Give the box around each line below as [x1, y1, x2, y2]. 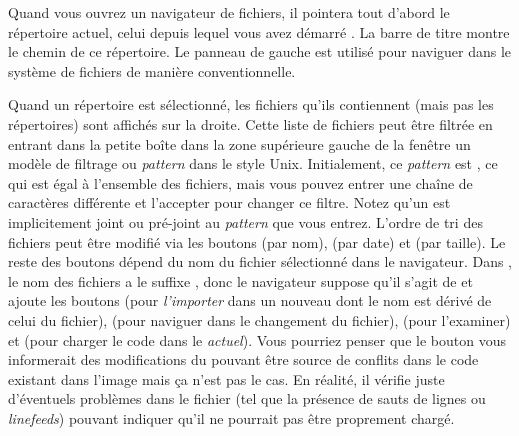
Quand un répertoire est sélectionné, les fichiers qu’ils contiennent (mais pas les [8, 94, 494, 115]
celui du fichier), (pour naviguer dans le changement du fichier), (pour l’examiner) [8, 309, 511, 330]
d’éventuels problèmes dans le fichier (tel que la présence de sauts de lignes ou [8, 388, 486, 409]
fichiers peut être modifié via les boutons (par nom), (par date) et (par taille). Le [8, 231, 506, 252]
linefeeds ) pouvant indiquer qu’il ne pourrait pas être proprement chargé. [8, 407, 455, 428]
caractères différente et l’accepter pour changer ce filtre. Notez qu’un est [8, 192, 451, 213]
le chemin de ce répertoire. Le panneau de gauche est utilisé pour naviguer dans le [8, 41, 512, 62]
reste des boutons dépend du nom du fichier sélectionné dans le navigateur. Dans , [8, 251, 512, 272]
